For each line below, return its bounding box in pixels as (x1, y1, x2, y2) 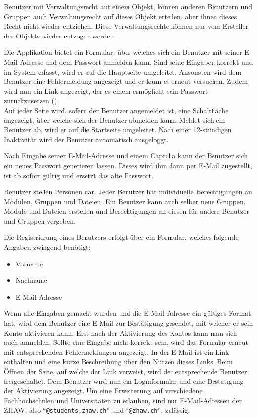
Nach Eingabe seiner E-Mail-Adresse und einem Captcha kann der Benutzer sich (4, 151, 248, 161)
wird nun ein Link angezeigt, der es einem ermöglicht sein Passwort (4, 85, 208, 96)
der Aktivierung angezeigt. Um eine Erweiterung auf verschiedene (4, 385, 203, 396)
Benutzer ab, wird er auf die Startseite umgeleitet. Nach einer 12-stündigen (4, 124, 232, 135)
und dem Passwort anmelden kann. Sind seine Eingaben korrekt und (45, 56, 253, 67)
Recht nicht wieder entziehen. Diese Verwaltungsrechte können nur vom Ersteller (4, 21, 249, 31)
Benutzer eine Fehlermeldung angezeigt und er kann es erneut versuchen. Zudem (4, 76, 248, 86)
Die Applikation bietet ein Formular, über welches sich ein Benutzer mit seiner (4, 47, 242, 57)
